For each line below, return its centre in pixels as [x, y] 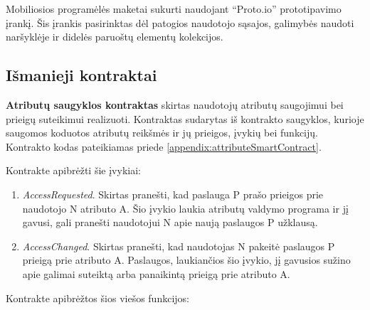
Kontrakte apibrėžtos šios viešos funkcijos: [97, 298]
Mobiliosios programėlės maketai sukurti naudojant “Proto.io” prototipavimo [174, 9]
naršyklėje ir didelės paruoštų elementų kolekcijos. [115, 37]
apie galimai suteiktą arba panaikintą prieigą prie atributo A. [156, 273]
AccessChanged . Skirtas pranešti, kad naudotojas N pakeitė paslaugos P [179, 246]
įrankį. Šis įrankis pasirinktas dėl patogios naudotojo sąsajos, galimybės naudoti [180, 22]
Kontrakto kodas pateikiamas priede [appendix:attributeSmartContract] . [164, 146]
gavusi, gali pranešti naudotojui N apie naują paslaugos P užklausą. [170, 222]
